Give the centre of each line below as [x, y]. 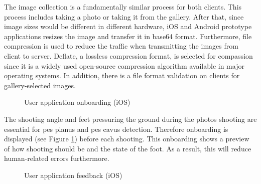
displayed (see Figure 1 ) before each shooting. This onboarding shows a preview [127, 139]
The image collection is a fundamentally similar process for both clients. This [123, 7]
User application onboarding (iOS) [77, 102]
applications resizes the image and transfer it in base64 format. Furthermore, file [128, 36]
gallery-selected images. [40, 85]
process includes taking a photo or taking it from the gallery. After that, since [124, 16]
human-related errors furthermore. [57, 158]
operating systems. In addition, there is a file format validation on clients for [122, 75]
